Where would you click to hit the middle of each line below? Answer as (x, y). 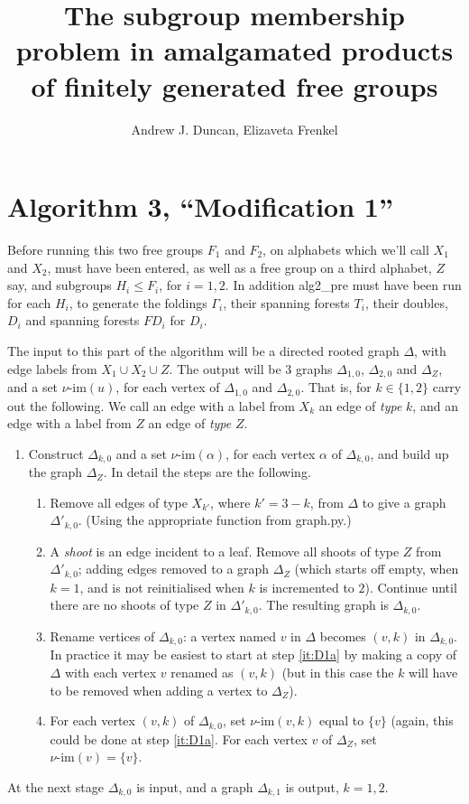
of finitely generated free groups (234, 85)
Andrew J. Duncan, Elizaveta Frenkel (234, 129)
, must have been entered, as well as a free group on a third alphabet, (239, 267)
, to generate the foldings (138, 302)
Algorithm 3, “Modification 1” (200, 206)
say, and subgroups (60, 285)
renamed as (202, 672)
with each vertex (110, 672)
